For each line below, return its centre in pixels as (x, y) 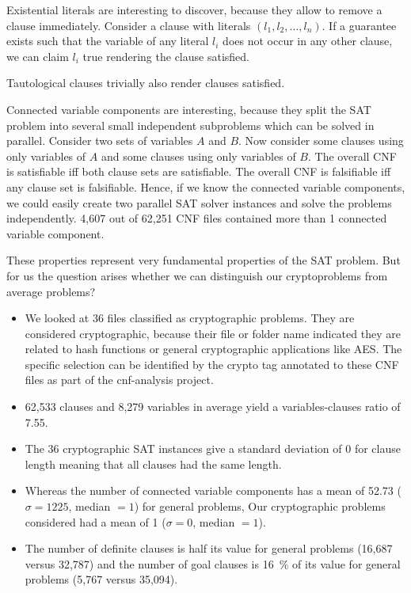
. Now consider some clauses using (321, 141)
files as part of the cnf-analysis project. (119, 380)
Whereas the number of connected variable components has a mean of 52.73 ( (213, 490)
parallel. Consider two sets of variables (100, 141)
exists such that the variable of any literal (108, 41)
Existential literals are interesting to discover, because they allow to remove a (194, 10)
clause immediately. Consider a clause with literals (129, 25)
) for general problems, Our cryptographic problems (260, 506)
